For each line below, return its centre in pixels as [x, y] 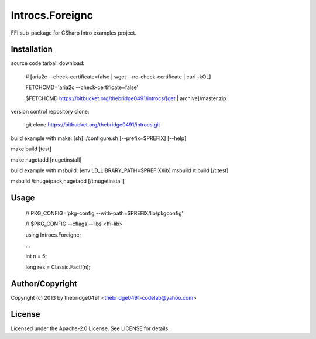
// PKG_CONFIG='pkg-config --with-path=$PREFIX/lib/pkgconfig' [104, 213]
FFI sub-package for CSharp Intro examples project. [74, 33]
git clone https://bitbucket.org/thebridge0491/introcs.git [93, 125]
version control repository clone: [50, 112]
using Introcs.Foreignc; [53, 235]
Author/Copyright [44, 284]
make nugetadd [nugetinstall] [46, 160]
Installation [32, 49]
